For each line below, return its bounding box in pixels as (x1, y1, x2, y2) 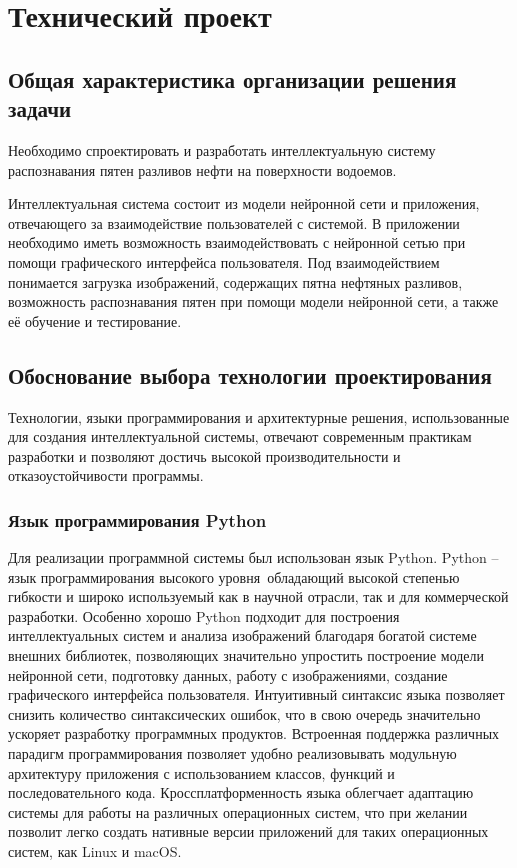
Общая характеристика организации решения (8, 63, 457, 94)
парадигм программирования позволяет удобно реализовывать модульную (8, 743, 457, 764)
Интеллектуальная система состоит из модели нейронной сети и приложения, (8, 193, 480, 214)
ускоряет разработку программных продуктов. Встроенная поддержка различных (8, 723, 500, 744)
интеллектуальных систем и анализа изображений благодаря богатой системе (8, 625, 477, 646)
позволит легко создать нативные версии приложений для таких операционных (8, 821, 489, 842)
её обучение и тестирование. (8, 310, 182, 331)
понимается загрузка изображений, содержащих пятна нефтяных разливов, (8, 271, 463, 292)
